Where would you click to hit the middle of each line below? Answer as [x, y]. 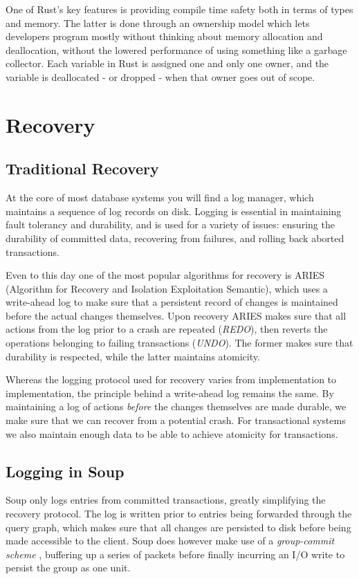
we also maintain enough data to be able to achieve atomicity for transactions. [172, 433]
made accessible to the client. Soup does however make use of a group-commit [170, 541]
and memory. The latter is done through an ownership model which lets [158, 22]
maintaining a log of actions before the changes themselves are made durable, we [176, 406]
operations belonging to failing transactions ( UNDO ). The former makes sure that [179, 343]
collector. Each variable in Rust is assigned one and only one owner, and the [167, 63]
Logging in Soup [65, 471]
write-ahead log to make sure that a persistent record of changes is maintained [172, 302]
